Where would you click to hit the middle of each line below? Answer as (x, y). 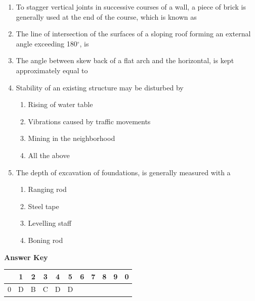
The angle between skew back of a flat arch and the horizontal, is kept (125, 60)
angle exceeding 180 (47, 43)
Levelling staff (50, 223)
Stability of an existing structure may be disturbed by (100, 87)
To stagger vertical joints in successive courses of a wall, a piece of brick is (131, 7)
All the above (49, 155)
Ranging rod (47, 189)
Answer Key (26, 257)
